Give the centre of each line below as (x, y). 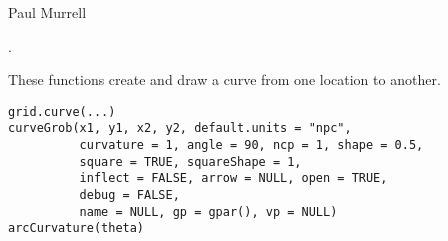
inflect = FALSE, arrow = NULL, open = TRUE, (233, 178)
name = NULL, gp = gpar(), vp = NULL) (208, 211)
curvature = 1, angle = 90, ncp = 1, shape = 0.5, (251, 145)
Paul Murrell (47, 12)
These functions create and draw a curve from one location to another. (224, 79)
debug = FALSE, (129, 195)
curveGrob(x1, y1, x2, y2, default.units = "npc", (180, 128)
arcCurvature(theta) (76, 228)
